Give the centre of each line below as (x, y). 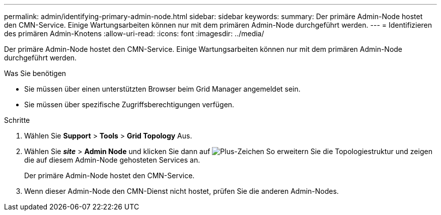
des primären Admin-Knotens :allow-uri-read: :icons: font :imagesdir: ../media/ (134, 33)
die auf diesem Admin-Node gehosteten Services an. (112, 160)
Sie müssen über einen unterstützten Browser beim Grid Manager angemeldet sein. (162, 89)
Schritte (17, 120)
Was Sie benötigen (35, 73)
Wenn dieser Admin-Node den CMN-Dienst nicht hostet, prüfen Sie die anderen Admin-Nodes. (181, 191)
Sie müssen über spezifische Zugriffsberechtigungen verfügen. (129, 104)
